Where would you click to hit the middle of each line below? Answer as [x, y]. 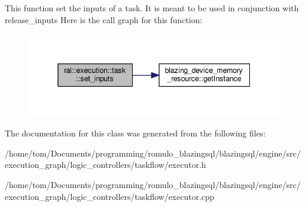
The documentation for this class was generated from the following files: [135, 133]
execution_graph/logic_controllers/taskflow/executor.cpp [110, 196]
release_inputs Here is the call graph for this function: [104, 19]
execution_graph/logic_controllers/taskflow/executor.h [105, 165]
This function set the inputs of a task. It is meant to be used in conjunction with [152, 8]
